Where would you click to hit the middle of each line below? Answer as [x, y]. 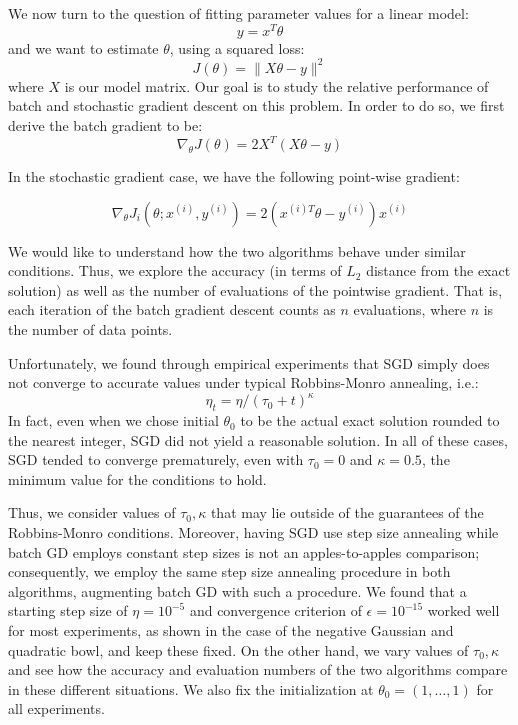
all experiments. [56, 708]
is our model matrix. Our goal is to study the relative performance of [276, 85]
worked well [463, 610]
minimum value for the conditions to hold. [137, 478]
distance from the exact [438, 270]
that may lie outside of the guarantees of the [347, 512]
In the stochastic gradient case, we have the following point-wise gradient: [234, 176]
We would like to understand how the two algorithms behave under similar [237, 250]
